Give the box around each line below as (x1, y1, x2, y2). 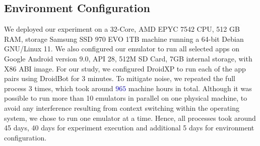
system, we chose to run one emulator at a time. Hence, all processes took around (4, 112, 256, 123)
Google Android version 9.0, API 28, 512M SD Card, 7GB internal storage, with (4, 53, 252, 63)
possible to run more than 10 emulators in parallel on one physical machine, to (4, 93, 247, 103)
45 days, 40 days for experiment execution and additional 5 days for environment (4, 122, 254, 133)
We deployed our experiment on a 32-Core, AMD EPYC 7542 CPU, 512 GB (4, 24, 240, 34)
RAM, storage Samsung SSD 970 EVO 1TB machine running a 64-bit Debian (4, 33, 244, 44)
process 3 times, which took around (4, 83, 113, 93)
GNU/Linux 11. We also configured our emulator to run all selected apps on (4, 43, 239, 54)
